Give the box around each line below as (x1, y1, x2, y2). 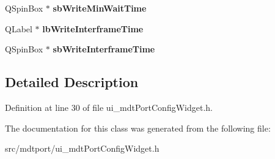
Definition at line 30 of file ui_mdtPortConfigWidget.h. (5, 101, 213, 113)
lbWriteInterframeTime (42, 22, 144, 35)
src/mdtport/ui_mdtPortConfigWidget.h (5, 142, 159, 155)
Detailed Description (5, 72, 139, 91)
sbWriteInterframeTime (53, 43, 155, 55)
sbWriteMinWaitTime (53, 2, 147, 14)
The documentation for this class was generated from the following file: (5, 121, 271, 134)
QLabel (5, 22, 32, 35)
